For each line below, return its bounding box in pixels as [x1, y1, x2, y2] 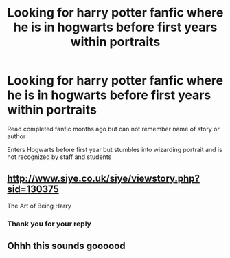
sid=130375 [7, 184, 60, 195]
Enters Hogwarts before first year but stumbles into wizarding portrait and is [7, 145, 223, 153]
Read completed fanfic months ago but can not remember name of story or [7, 125, 220, 133]
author [7, 132, 26, 140]
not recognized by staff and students [7, 153, 112, 161]
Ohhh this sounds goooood [7, 240, 126, 252]
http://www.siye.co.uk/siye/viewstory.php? [7, 173, 200, 184]
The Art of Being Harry [7, 202, 72, 210]
